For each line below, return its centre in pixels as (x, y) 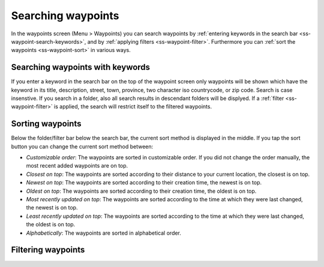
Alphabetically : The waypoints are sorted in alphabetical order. (103, 233)
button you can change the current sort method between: (82, 146)
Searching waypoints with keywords (80, 67)
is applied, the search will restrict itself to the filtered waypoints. (133, 107)
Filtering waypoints (48, 250)
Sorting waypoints (46, 124)
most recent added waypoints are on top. (77, 166)
